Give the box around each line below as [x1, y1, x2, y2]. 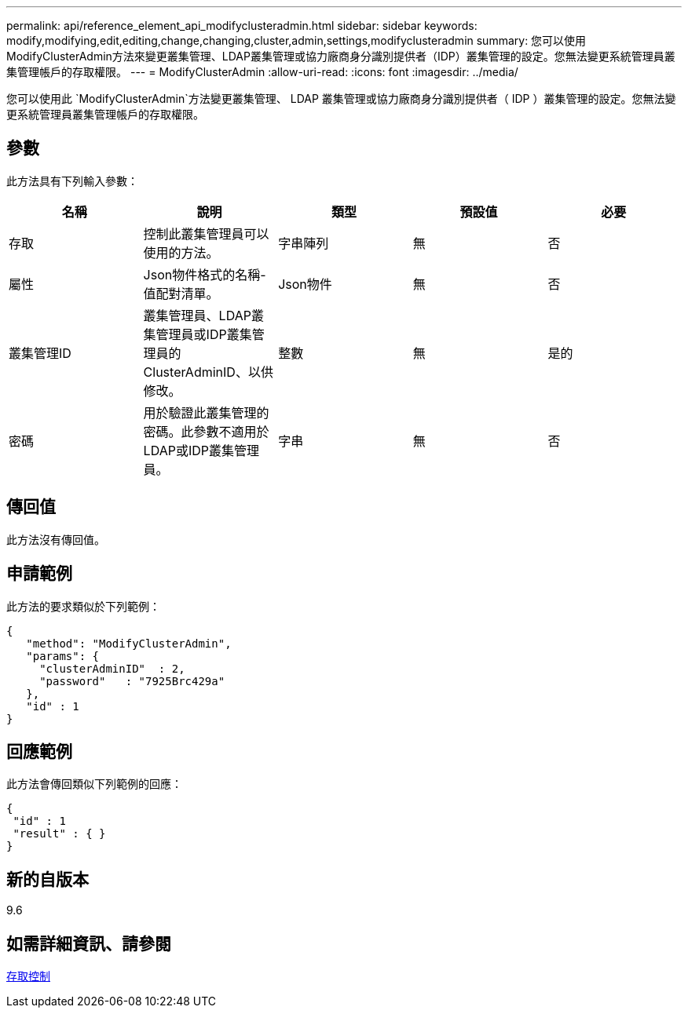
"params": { [26, 649, 100, 662]
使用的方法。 [143, 244, 219, 261]
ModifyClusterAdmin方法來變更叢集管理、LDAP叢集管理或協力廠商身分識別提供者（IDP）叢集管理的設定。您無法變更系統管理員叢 [6, 49, 675, 63]
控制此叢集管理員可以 [143, 225, 269, 242]
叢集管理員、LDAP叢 [143, 307, 264, 323]
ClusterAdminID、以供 [143, 363, 273, 380]
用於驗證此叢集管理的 [143, 404, 269, 421]
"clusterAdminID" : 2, [39, 662, 185, 675]
